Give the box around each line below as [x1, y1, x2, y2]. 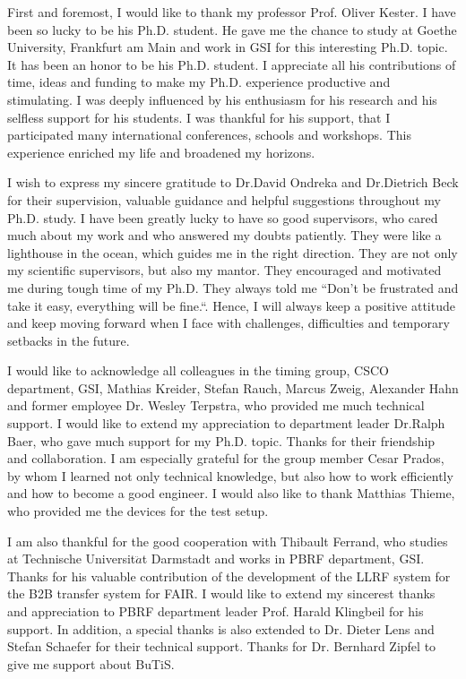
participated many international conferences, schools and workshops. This [7, 125, 411, 144]
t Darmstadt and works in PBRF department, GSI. [142, 549, 425, 568]
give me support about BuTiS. [7, 654, 175, 673]
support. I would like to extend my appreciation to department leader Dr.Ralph [7, 414, 445, 433]
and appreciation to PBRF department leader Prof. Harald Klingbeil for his [7, 602, 424, 620]
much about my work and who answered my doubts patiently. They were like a [7, 226, 442, 245]
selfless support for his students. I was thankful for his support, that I [7, 107, 391, 126]
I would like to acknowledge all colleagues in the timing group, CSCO [7, 361, 389, 380]
